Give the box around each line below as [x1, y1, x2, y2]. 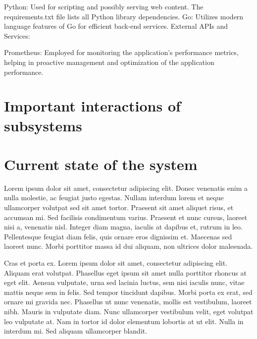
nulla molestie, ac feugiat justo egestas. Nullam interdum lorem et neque [4, 192, 224, 203]
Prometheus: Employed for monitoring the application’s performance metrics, [4, 47, 239, 57]
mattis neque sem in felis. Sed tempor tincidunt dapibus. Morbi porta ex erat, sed [4, 286, 253, 297]
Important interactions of [4, 96, 181, 116]
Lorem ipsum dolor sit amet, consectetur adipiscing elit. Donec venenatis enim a [4, 182, 248, 193]
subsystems [4, 115, 82, 135]
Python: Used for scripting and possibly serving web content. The [4, 1, 204, 11]
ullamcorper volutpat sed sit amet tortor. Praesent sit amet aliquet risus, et [4, 202, 234, 213]
